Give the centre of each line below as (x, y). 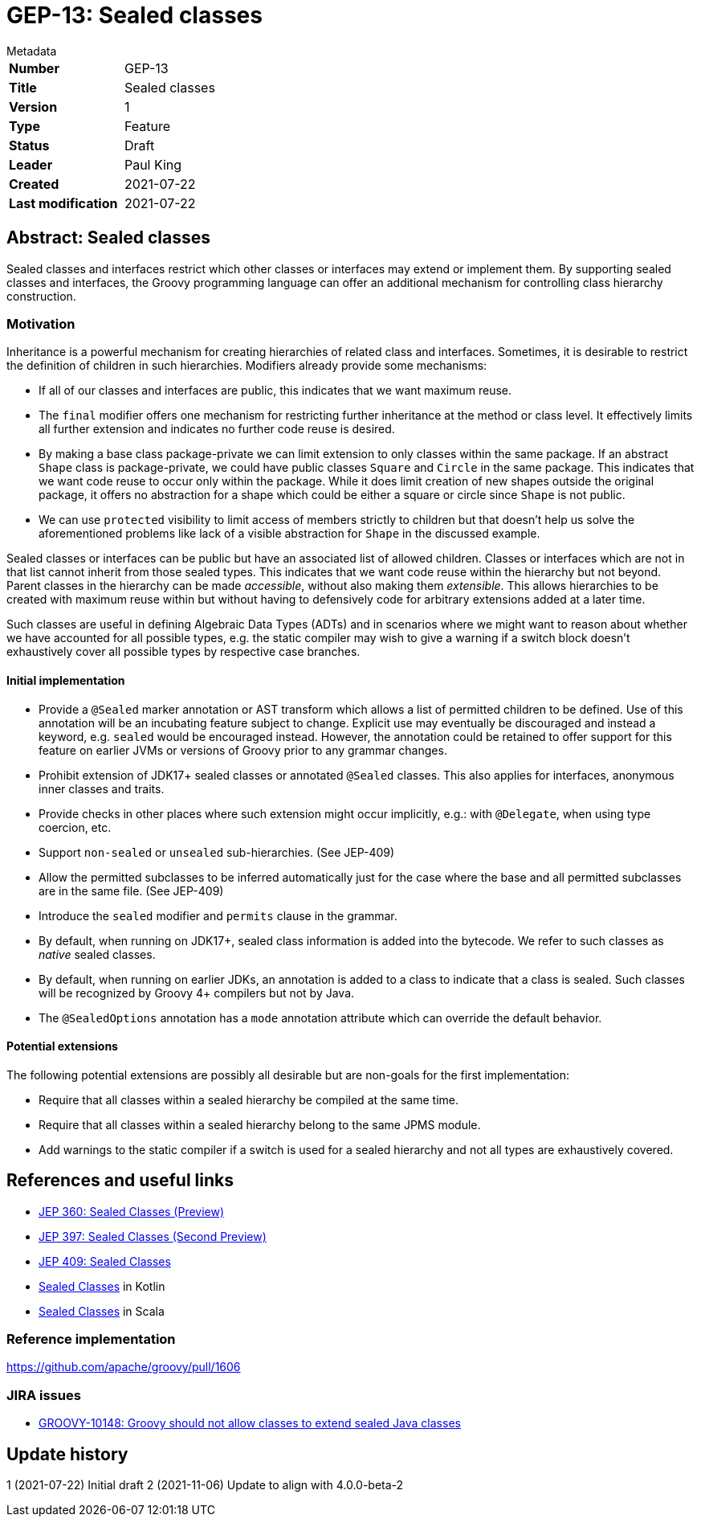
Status (29, 145)
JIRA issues (44, 1395)
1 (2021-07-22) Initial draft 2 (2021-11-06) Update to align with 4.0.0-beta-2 (205, 1484)
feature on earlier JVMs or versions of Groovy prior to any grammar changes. (243, 750)
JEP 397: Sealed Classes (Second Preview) (153, 1236)
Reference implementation (91, 1339)
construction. (41, 296)
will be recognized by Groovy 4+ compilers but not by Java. (197, 993)
